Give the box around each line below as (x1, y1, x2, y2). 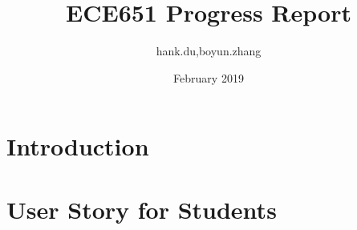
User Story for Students (6, 192, 277, 225)
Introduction (6, 130, 149, 163)
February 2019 (173, 69, 244, 86)
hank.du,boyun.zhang (156, 42, 262, 59)
